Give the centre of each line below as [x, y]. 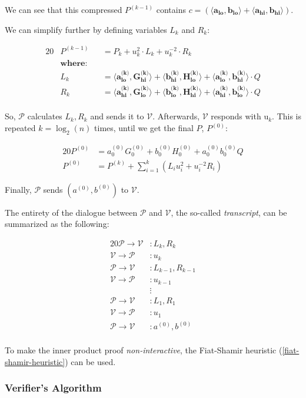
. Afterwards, [176, 116]
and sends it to [117, 116]
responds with [236, 116]
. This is [287, 116]
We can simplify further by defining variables [86, 29]
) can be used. [90, 361]
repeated [20, 128]
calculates [45, 116]
